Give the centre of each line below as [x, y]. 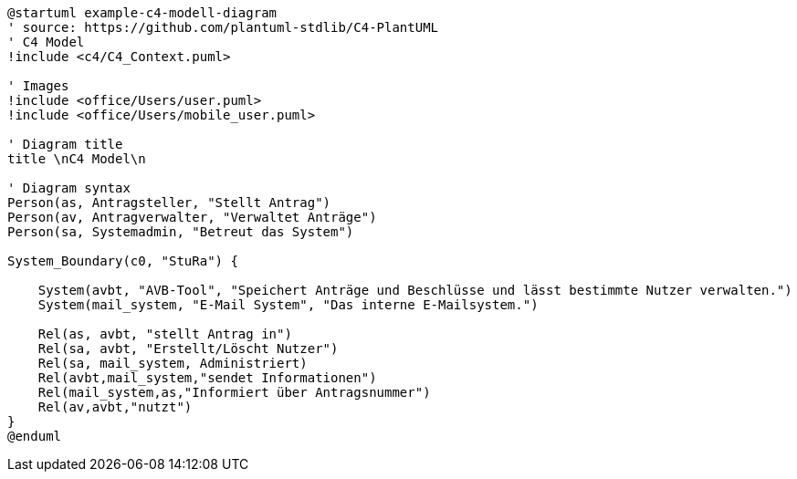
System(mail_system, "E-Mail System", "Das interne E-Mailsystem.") [288, 305]
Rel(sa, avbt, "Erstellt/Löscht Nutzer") [188, 349]
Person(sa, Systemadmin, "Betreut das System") [181, 232]
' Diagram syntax [69, 188]
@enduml [35, 436]
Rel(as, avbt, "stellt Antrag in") [165, 334]
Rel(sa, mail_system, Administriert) [173, 363]
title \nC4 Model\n [77, 159]
